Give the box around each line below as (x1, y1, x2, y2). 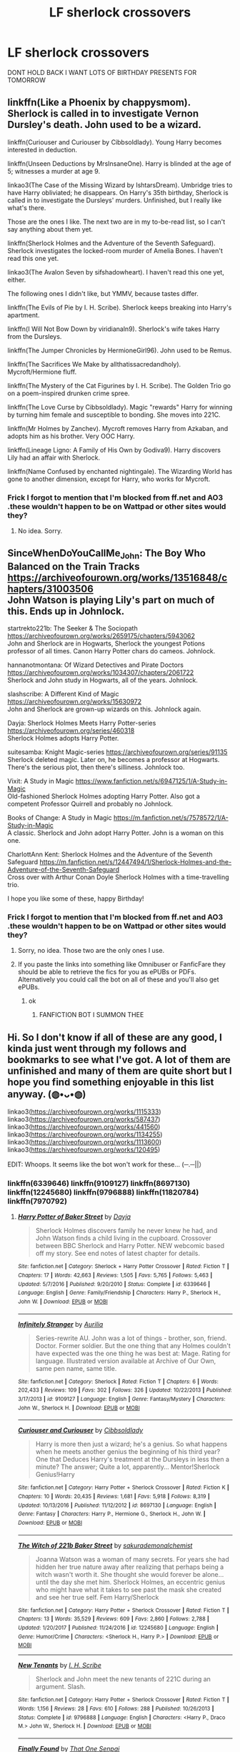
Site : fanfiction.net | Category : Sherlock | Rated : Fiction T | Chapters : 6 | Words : (17, 1377, 219, 1385)
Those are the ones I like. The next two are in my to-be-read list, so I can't (7, 217, 226, 226)
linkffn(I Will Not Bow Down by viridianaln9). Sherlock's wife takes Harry (7, 325, 220, 333)
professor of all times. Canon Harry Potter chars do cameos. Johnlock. (7, 647, 216, 655)
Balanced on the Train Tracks (7, 560, 140, 573)
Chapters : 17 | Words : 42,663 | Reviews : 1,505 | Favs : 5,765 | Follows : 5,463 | (17, 1272, 213, 1280)
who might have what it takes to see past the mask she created (35, 1585, 221, 1594)
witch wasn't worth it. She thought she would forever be (35, 1570, 201, 1578)
